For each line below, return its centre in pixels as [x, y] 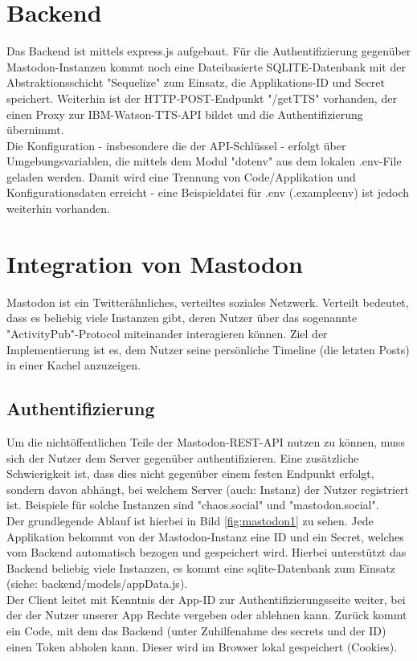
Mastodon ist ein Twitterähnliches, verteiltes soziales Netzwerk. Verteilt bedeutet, [208, 302]
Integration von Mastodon [155, 263]
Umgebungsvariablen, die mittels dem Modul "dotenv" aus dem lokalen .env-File [204, 161]
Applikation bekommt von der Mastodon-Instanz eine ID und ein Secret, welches [205, 536]
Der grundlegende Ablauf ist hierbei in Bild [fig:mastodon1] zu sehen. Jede [190, 520]
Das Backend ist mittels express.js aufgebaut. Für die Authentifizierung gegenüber [209, 51]
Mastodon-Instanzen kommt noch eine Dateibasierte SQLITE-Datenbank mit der [206, 66]
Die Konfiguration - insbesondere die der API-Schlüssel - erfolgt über [176, 145]
